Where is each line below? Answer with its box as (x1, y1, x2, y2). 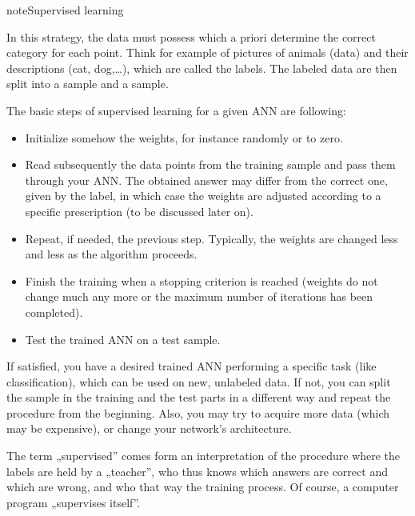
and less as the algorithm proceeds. (25, 246, 198, 262)
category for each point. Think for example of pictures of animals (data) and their (6, 44, 409, 61)
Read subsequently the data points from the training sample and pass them (25, 156, 396, 173)
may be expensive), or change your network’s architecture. (6, 420, 292, 437)
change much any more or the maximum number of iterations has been (25, 288, 373, 305)
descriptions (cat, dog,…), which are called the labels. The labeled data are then (6, 59, 397, 76)
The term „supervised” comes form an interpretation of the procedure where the (6, 447, 401, 464)
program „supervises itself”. (6, 494, 141, 510)
